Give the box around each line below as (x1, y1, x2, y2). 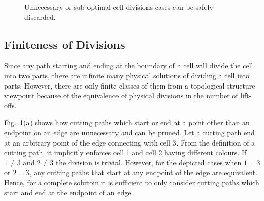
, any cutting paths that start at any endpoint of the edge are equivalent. (29, 167, 258, 178)
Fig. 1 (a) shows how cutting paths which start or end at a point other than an (4, 117, 250, 128)
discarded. (24, 11, 56, 22)
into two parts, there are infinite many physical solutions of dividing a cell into (4, 70, 249, 80)
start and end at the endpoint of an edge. (4, 187, 133, 197)
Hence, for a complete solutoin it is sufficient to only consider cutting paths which (4, 177, 259, 187)
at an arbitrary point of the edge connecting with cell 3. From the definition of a (4, 137, 255, 148)
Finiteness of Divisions (4, 36, 125, 52)
